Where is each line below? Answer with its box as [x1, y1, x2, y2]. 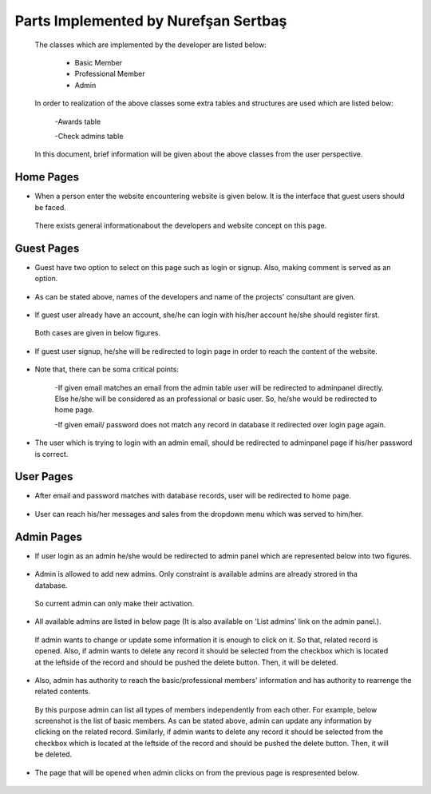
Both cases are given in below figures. [34, 328, 161, 338]
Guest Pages [14, 241, 80, 255]
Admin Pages [14, 530, 83, 543]
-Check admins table [54, 131, 124, 141]
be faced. [34, 202, 67, 212]
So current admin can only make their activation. [34, 598, 195, 608]
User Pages [14, 470, 73, 483]
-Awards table [54, 117, 101, 126]
